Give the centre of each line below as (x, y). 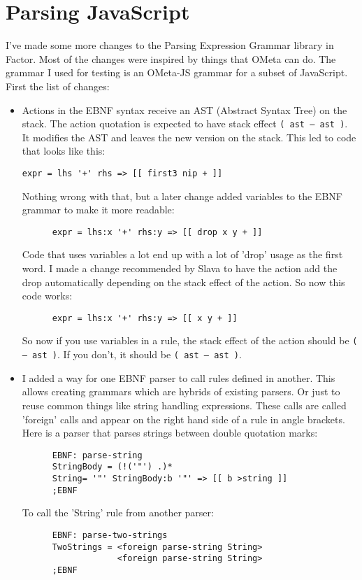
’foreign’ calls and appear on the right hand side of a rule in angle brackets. (183, 419)
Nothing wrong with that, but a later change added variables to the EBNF (182, 196)
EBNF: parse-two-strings (110, 535)
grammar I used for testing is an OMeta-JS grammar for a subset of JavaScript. (177, 72)
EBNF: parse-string (97, 455)
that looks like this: (64, 151)
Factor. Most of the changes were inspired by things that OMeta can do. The (171, 58)
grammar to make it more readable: (98, 210)
